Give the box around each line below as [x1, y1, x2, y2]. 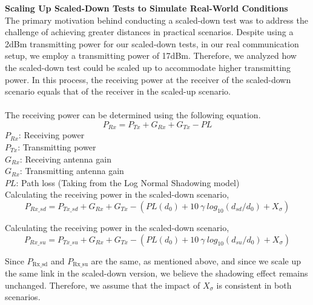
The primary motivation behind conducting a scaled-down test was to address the [5, 13, 308, 26]
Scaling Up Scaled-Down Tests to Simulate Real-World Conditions [5, 2, 288, 14]
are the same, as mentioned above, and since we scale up [91, 254, 301, 267]
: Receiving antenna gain [19, 152, 111, 165]
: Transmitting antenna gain [19, 164, 124, 177]
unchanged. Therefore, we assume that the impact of [5, 278, 200, 291]
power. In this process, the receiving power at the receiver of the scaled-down [5, 73, 291, 85]
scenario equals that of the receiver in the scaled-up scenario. [5, 85, 231, 98]
